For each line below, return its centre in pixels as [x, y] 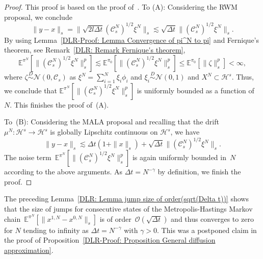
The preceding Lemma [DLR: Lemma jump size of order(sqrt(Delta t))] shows [126, 199]
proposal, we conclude [38, 17]
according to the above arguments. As [63, 172]
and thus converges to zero [212, 218]
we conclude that [31, 90]
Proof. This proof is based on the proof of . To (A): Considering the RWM [121, 7]
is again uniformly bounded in [179, 157]
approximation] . [29, 250]
